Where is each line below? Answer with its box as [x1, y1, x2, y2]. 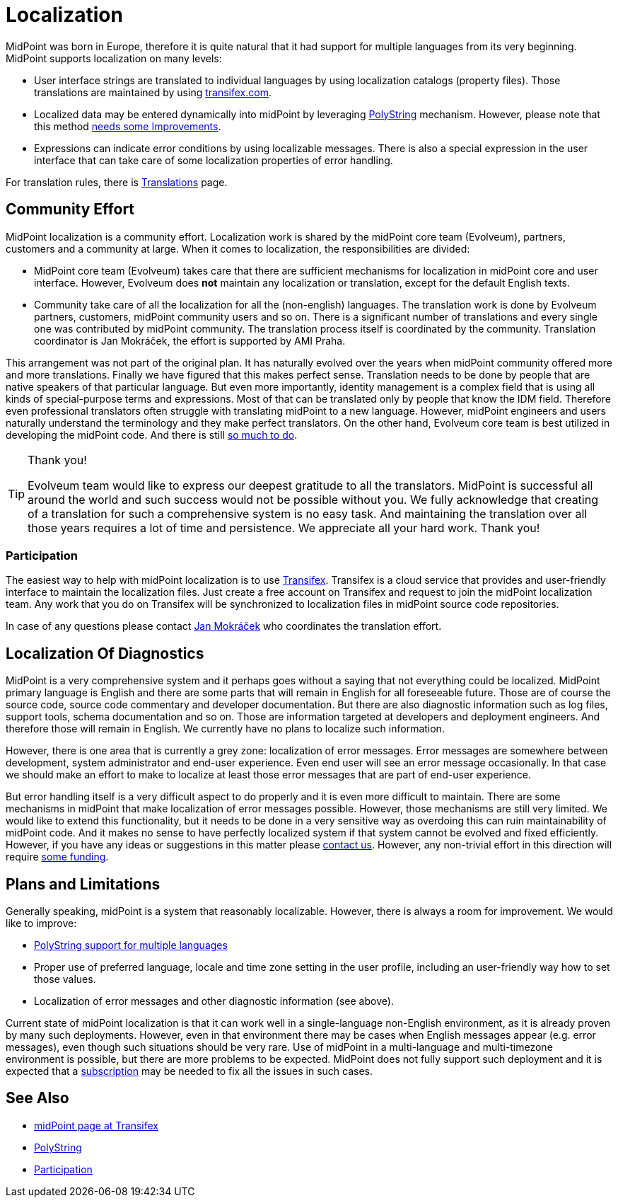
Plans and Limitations [6, 875, 161, 893]
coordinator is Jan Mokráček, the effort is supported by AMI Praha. [34, 334, 346, 347]
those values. [34, 973, 96, 986]
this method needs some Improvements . [34, 120, 221, 132]
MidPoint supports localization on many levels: [6, 52, 222, 64]
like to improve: [6, 917, 77, 930]
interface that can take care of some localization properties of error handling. [34, 154, 393, 166]
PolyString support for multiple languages [34, 939, 228, 952]
